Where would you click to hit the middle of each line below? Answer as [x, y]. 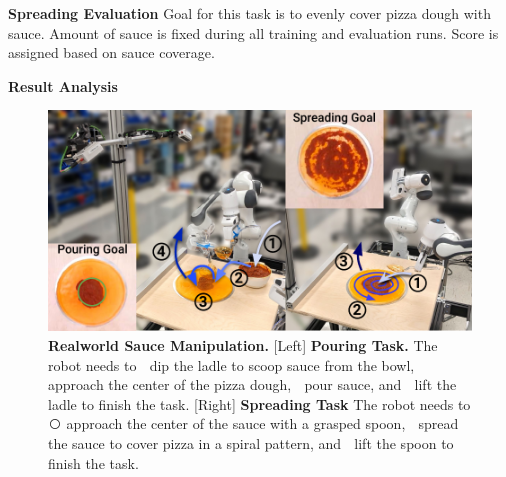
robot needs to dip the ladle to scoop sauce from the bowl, [231, 364]
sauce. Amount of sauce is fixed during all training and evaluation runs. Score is [253, 32]
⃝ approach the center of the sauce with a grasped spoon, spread [253, 423]
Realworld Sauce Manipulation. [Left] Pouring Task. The [243, 344]
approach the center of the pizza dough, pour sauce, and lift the [252, 384]
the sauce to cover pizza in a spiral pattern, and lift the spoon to [251, 442]
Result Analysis [63, 85]
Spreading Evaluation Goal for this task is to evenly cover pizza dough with [249, 13]
